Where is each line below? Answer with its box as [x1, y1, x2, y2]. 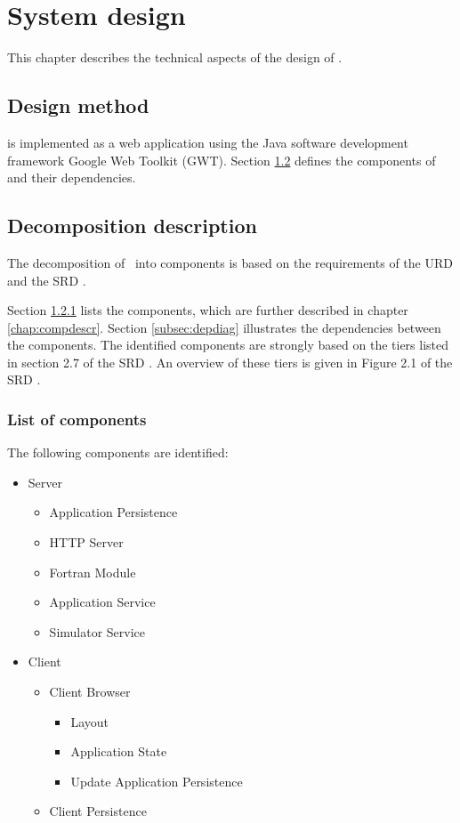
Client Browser [49, 682, 131, 701]
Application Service [49, 593, 156, 611]
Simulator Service [49, 622, 146, 641]
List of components [7, 407, 147, 430]
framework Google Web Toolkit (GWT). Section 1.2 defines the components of [7, 150, 436, 169]
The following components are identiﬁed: [7, 443, 229, 462]
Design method [7, 92, 149, 119]
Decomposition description [7, 212, 257, 239]
